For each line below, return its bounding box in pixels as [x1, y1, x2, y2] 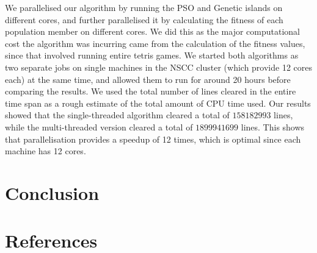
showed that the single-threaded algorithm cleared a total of [5, 109, 230, 121]
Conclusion [5, 180, 100, 205]
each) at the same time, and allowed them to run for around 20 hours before [5, 73, 291, 85]
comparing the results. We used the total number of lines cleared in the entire [5, 85, 296, 98]
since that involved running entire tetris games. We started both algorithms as [5, 49, 299, 62]
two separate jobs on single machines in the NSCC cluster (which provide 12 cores [5, 60, 313, 73]
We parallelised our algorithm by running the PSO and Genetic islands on [5, 1, 283, 13]
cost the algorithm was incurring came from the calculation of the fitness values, [5, 37, 305, 49]
